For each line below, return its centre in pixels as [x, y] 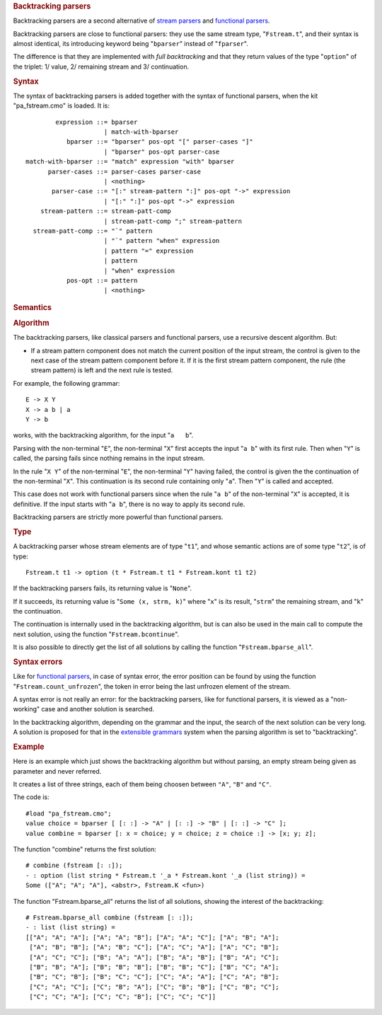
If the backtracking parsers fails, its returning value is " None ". [103, 588]
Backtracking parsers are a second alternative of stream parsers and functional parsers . [141, 21]
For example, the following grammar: [66, 383]
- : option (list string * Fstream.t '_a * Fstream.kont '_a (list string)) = [166, 875]
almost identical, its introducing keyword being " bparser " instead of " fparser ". [131, 44]
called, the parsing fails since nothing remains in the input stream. [109, 458]
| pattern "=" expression [149, 251]
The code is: [31, 797]
